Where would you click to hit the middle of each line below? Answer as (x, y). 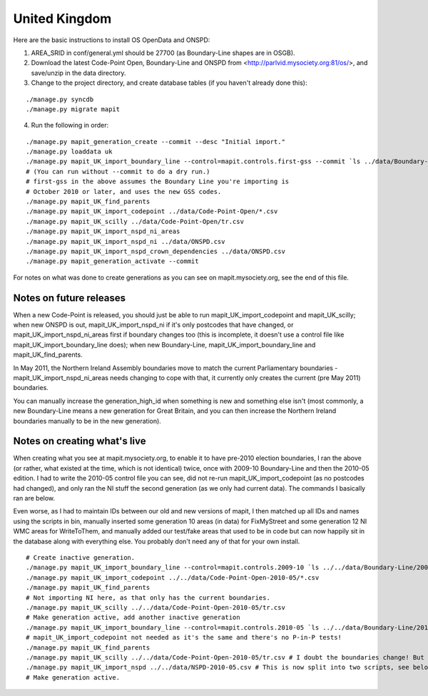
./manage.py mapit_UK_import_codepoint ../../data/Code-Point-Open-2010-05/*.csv (173, 577)
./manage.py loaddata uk (69, 152)
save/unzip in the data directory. (78, 73)
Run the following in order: (70, 126)
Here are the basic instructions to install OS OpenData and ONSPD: (112, 40)
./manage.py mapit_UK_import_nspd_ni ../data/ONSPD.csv (126, 241)
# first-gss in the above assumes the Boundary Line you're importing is (158, 181)
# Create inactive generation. (81, 557)
